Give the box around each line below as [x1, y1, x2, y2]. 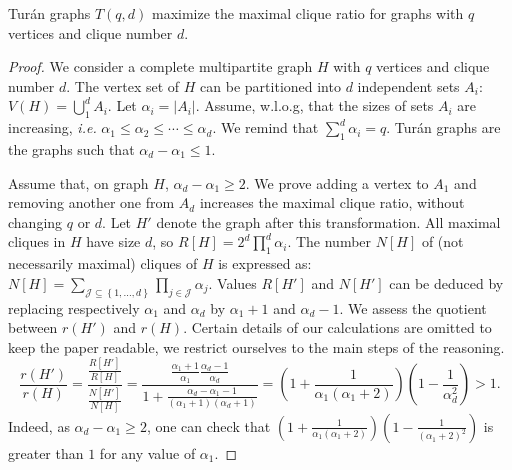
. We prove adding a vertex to [245, 172, 429, 193]
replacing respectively [8, 297, 140, 318]
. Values [208, 272, 257, 293]
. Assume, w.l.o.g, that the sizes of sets [195, 95, 434, 116]
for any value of [99, 442, 196, 463]
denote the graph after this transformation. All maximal [156, 211, 501, 232]
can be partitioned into [200, 75, 341, 96]
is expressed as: [218, 253, 312, 274]
